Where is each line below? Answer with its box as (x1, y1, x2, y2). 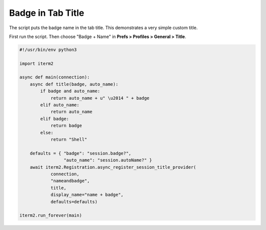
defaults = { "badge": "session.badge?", (30, 151, 132, 156)
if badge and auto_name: (40, 88, 100, 94)
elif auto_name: (40, 102, 80, 108)
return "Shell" (50, 137, 87, 142)
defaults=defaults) (50, 199, 98, 204)
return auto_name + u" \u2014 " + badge (50, 95, 150, 101)
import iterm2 (19, 61, 54, 66)
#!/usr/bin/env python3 (19, 47, 77, 52)
